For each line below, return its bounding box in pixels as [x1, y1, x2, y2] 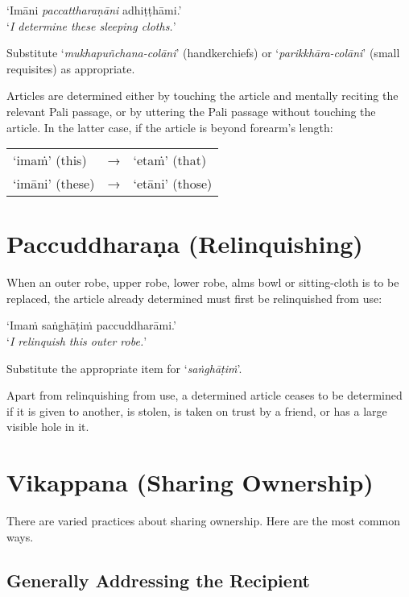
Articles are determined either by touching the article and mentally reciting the [6, 87, 399, 104]
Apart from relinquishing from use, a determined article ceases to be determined [6, 387, 403, 404]
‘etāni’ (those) [133, 174, 213, 193]
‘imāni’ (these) [13, 174, 95, 193]
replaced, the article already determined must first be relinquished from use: [6, 289, 382, 306]
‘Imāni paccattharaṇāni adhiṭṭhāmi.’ [6, 2, 182, 18]
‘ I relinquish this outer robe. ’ [6, 333, 147, 350]
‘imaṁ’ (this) [13, 151, 87, 170]
